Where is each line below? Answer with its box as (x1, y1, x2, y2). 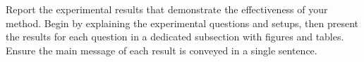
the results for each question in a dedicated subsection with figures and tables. (6, 29, 344, 44)
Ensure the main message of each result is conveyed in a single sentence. (6, 42, 317, 57)
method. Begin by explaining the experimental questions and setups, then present (6, 15, 359, 30)
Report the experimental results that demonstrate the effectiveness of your (6, 2, 328, 16)
